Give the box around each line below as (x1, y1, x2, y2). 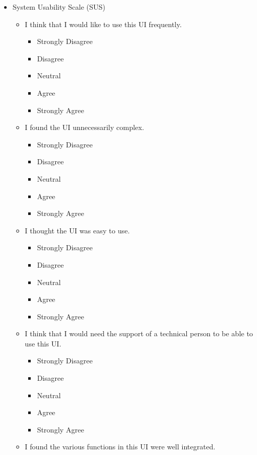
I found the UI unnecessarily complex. (25, 122, 144, 133)
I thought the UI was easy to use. (25, 225, 130, 235)
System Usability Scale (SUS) (12, 2, 105, 12)
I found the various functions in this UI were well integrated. (25, 441, 216, 452)
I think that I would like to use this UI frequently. (25, 18, 182, 29)
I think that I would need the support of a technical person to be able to (25, 328, 253, 339)
